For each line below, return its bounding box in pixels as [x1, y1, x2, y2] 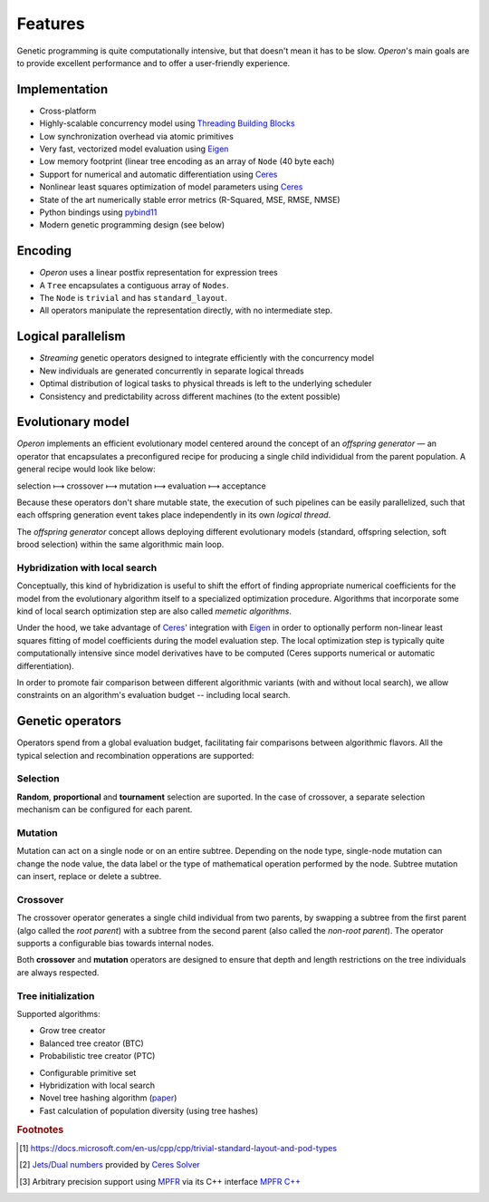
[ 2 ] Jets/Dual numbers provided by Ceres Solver [19, 1159, 201, 1170]
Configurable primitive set [39, 1067, 137, 1078]
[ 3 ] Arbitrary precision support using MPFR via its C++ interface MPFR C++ [19, 1176, 302, 1187]
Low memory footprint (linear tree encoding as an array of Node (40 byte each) [39, 156, 335, 167]
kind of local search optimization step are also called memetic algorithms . [16, 606, 292, 616]
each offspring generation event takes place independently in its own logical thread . [16, 509, 331, 520]
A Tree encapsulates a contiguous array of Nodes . [39, 279, 230, 290]
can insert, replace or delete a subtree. [16, 871, 162, 882]
